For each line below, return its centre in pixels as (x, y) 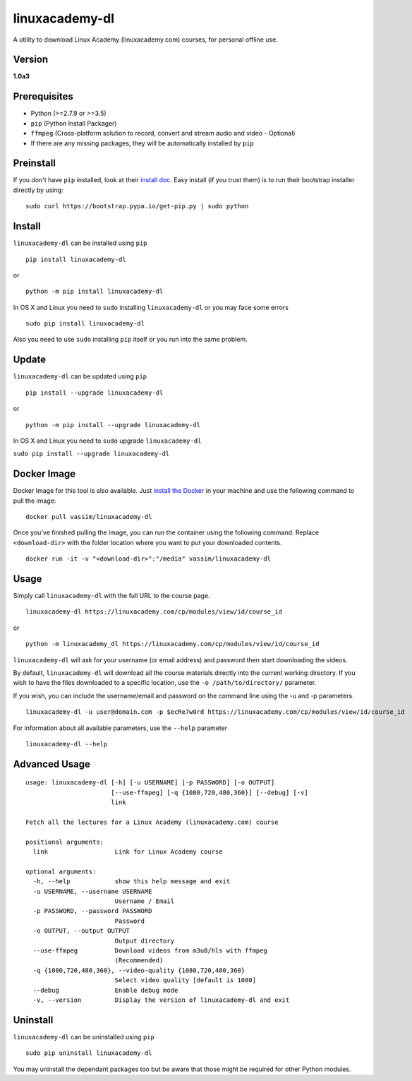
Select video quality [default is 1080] (186, 980)
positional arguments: (65, 842)
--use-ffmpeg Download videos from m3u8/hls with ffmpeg (150, 951)
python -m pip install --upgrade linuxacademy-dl (113, 425)
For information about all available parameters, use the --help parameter (120, 728)
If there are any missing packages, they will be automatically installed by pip (142, 143)
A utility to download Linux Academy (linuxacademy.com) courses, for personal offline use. (145, 40)
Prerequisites (43, 96)
